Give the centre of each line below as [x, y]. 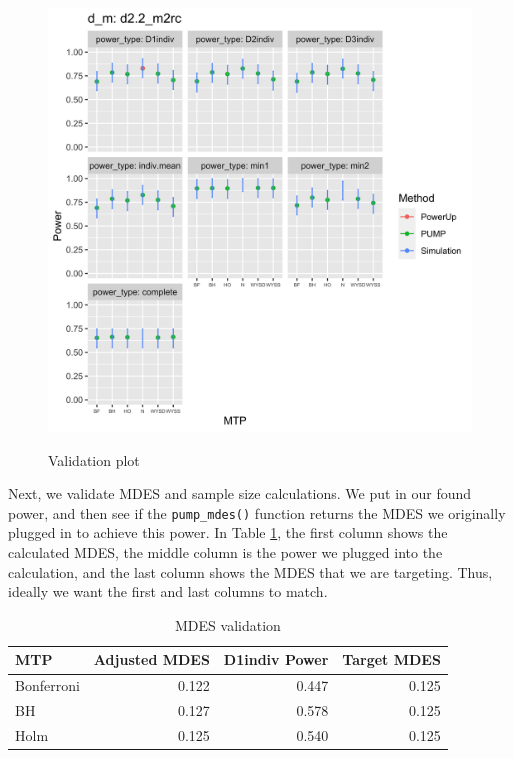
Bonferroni [47, 685]
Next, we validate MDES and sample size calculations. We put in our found [240, 493]
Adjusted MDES [151, 659]
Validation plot [94, 459]
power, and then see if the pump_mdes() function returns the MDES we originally [257, 512]
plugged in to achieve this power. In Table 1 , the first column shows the [228, 532]
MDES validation [228, 624]
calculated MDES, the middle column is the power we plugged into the [225, 552]
